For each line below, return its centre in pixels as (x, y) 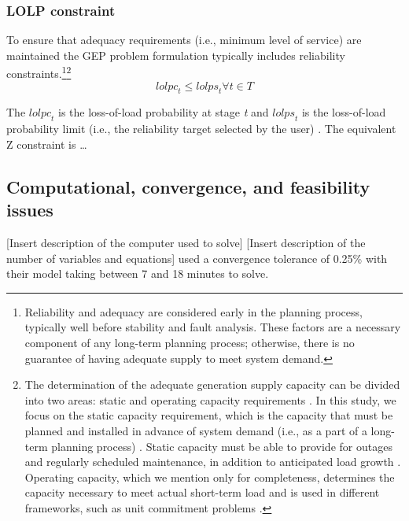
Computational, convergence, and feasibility (188, 186)
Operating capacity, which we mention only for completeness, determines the (210, 477)
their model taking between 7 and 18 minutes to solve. (138, 273)
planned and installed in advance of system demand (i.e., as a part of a (196, 430)
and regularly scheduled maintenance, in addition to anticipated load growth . (213, 462)
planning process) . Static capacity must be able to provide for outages (222, 446)
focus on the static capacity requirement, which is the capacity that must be (209, 415)
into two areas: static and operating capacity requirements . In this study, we (210, 399)
